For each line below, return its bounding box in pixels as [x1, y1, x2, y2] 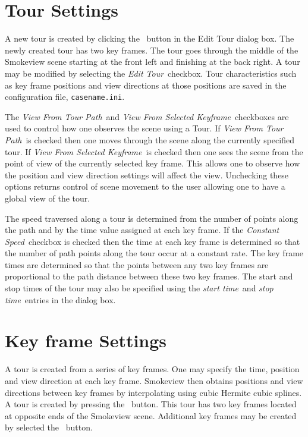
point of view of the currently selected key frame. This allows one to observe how [5, 157, 300, 169]
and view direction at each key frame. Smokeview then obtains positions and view [5, 374, 303, 386]
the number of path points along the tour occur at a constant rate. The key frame [5, 247, 304, 259]
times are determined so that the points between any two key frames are [5, 258, 269, 271]
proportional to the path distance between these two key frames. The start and [5, 270, 293, 282]
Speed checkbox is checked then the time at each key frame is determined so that [5, 235, 300, 247]
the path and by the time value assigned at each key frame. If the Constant [5, 224, 279, 236]
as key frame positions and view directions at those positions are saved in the [5, 78, 287, 91]
